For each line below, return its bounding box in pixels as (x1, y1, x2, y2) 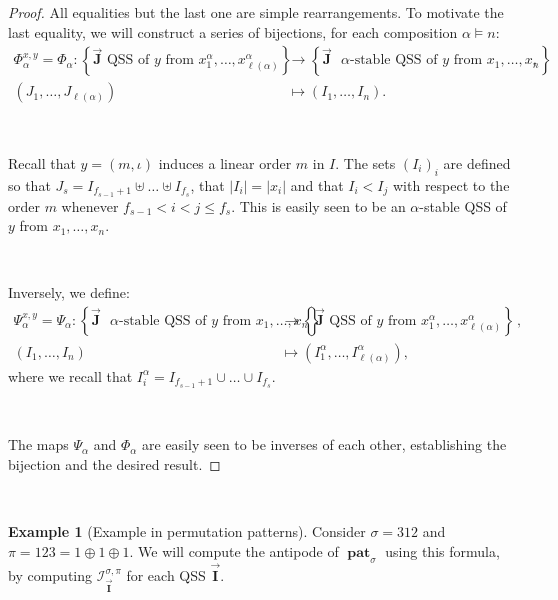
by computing (8, 564, 93, 585)
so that (8, 174, 51, 195)
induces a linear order (158, 152, 292, 173)
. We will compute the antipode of (129, 540, 339, 561)
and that (290, 174, 344, 195)
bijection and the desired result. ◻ (8, 453, 221, 474)
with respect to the (392, 174, 510, 195)
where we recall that (8, 365, 133, 386)
